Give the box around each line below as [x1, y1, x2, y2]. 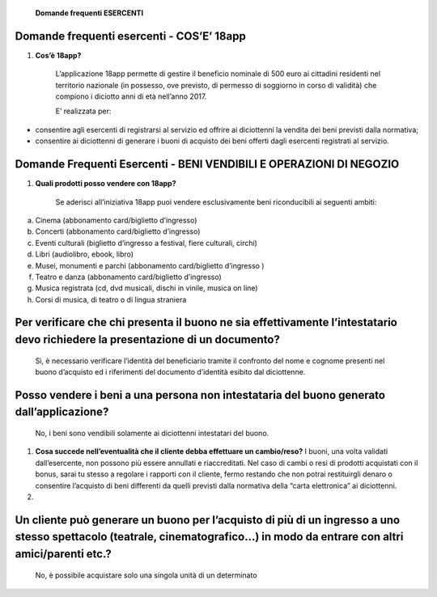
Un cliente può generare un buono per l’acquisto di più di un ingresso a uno [15, 513, 401, 527]
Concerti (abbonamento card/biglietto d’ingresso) [35, 227, 201, 236]
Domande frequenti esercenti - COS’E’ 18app [15, 29, 246, 43]
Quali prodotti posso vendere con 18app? [35, 179, 177, 188]
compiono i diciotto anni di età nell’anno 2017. [55, 91, 207, 101]
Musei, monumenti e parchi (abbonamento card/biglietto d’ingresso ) [35, 260, 265, 270]
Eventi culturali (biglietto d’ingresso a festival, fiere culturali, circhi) [35, 238, 258, 248]
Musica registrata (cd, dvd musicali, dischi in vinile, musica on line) [35, 283, 258, 293]
